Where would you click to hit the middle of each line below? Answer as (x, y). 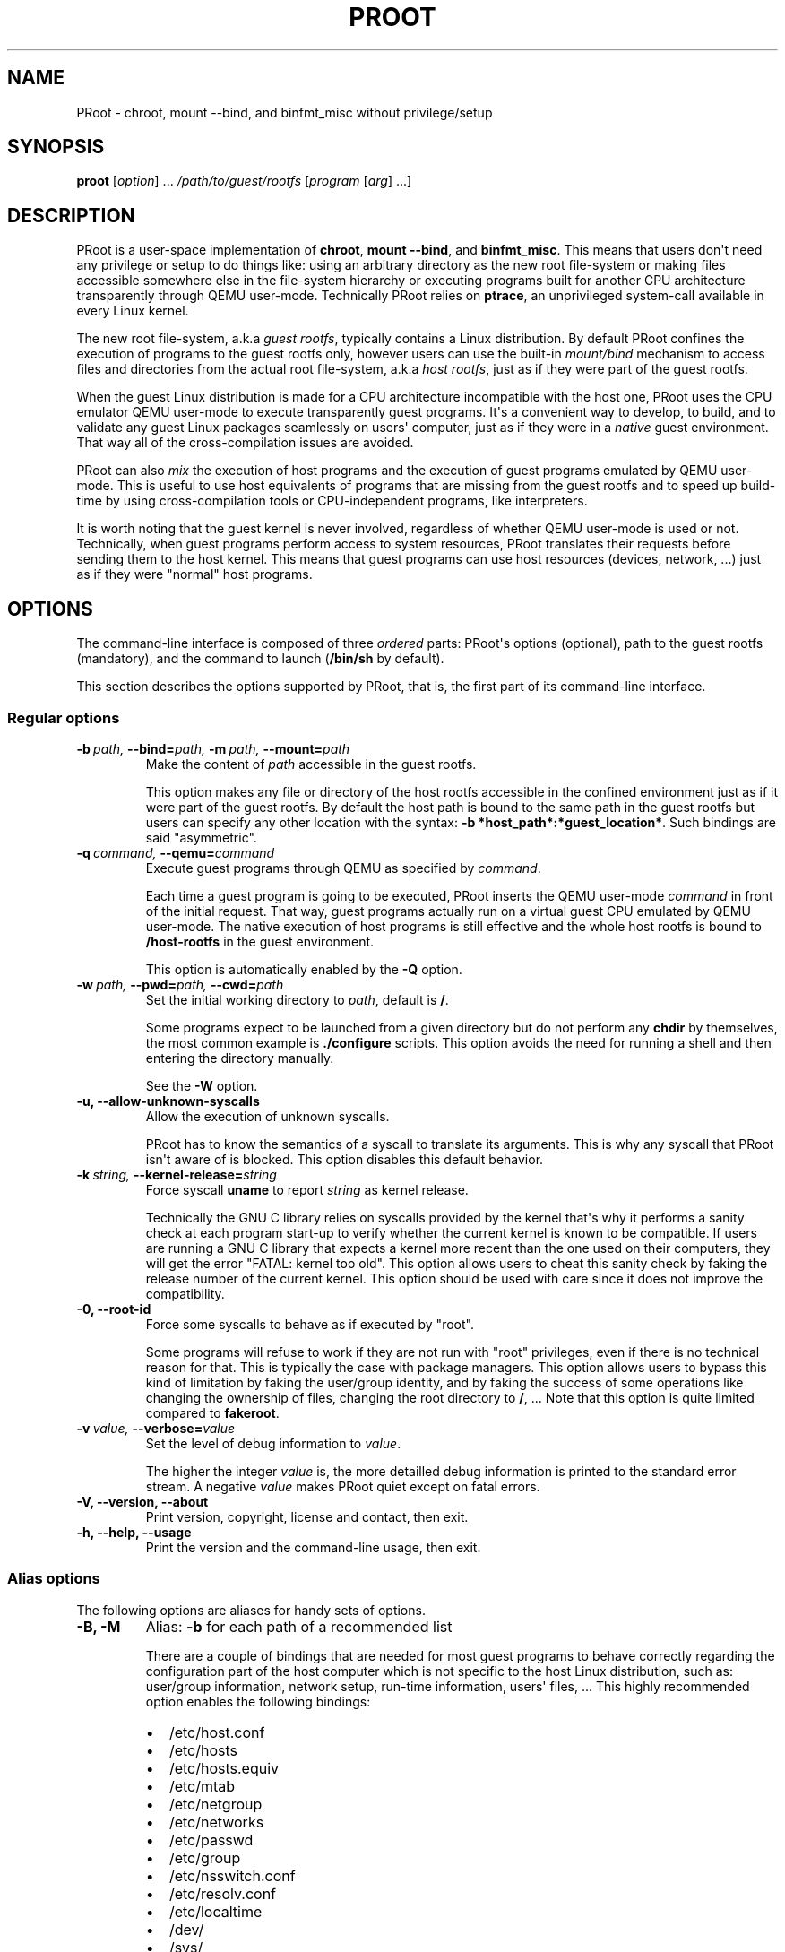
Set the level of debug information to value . (273, 1443)
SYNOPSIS (56, 147)
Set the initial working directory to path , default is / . (297, 999)
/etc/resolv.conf (223, 1893)
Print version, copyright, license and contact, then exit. (307, 1516)
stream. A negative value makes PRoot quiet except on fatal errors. (343, 1486)
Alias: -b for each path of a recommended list (299, 1626)
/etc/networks (216, 1822)
